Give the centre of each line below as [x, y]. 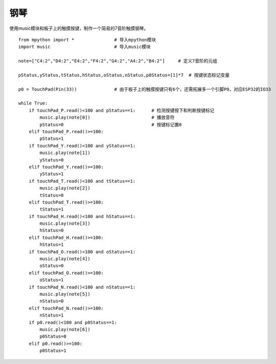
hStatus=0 [52, 230]
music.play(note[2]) [65, 188]
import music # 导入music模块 [85, 47]
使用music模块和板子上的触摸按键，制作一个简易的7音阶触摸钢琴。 [79, 28]
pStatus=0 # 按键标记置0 [111, 124]
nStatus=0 [52, 301]
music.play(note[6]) [65, 329]
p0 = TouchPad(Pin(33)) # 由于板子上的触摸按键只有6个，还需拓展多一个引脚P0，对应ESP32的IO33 [145, 89]
